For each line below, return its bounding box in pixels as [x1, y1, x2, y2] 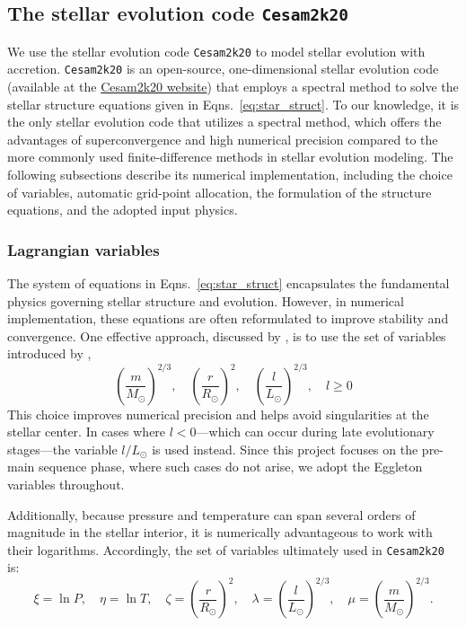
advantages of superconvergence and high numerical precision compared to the [7, 129, 438, 148]
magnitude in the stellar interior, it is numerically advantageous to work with [7, 523, 433, 542]
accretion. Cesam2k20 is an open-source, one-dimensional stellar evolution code [7, 59, 439, 78]
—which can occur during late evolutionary [196, 422, 435, 441]
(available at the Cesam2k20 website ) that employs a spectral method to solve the [7, 77, 459, 96]
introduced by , [7, 344, 92, 363]
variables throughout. [7, 474, 125, 493]
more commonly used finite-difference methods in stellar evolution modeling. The [7, 147, 453, 166]
